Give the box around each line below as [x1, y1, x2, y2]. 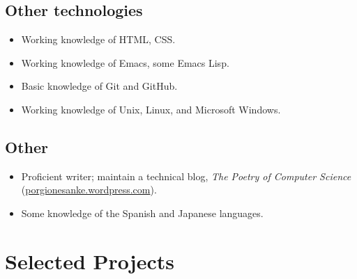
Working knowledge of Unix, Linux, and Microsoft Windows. [21, 102, 281, 116]
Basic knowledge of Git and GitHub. [21, 79, 178, 93]
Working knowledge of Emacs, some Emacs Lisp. [21, 55, 229, 70]
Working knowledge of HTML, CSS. [21, 32, 176, 47]
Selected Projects [5, 246, 174, 275]
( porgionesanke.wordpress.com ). [21, 182, 157, 197]
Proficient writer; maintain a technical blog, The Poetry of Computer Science [21, 168, 351, 183]
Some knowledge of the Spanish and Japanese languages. [21, 205, 264, 220]
